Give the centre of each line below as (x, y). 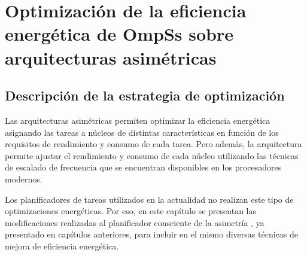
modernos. (24, 179)
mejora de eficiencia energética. (62, 246)
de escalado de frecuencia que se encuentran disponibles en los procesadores (143, 167)
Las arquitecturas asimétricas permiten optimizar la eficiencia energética (138, 120)
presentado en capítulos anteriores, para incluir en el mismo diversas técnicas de (151, 234)
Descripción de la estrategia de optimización (145, 95)
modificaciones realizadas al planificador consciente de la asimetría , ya (135, 222)
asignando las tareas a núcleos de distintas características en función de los (142, 132)
